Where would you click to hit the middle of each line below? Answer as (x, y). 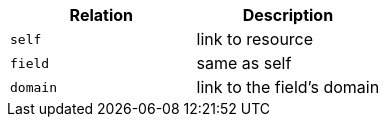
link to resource (255, 39)
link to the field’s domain (288, 87)
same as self (244, 63)
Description (288, 15)
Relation (101, 15)
